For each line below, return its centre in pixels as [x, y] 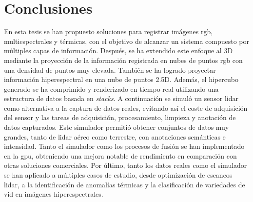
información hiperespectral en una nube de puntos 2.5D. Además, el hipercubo [121, 79]
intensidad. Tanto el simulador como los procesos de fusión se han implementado [124, 146]
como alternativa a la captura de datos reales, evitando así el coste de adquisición [126, 108]
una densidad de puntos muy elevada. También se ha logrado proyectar [110, 70]
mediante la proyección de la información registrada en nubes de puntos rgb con [123, 60]
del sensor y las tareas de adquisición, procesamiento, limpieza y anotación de [120, 117]
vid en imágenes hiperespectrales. [54, 194]
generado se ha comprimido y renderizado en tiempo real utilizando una [111, 89]
